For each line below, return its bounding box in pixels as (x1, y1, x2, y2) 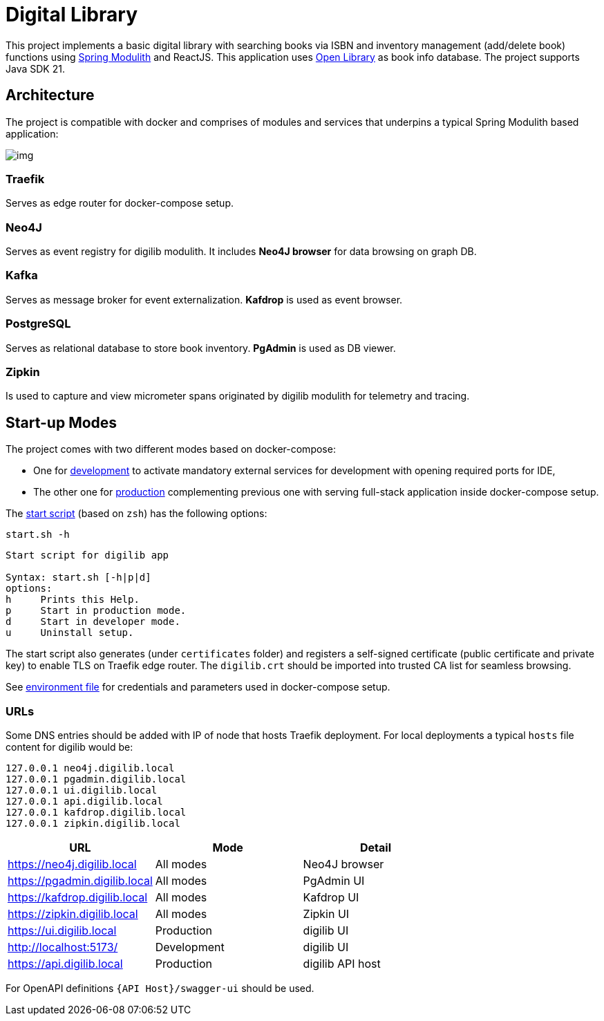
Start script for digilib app (6, 550, 169, 561)
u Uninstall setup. (6, 627, 134, 639)
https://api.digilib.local (8, 956, 123, 971)
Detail (359, 840, 391, 854)
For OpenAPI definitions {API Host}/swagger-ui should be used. (6, 982, 314, 994)
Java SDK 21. (6, 62, 65, 75)
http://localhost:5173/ (8, 939, 118, 954)
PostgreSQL (6, 317, 71, 331)
